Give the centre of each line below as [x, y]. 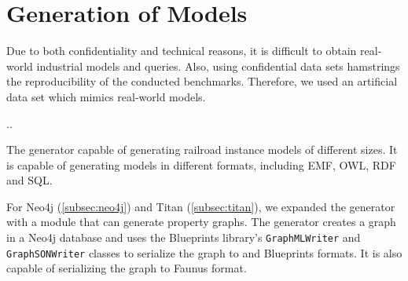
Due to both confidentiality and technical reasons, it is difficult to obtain [182, 51]
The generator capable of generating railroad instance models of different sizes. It [202, 150]
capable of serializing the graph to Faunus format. [127, 268]
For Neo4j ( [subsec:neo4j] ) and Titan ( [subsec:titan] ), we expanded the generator [201, 206]
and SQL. [29, 180]
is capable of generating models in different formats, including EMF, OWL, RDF [201, 164]
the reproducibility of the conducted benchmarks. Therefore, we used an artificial [202, 81]
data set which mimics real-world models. [106, 96]
